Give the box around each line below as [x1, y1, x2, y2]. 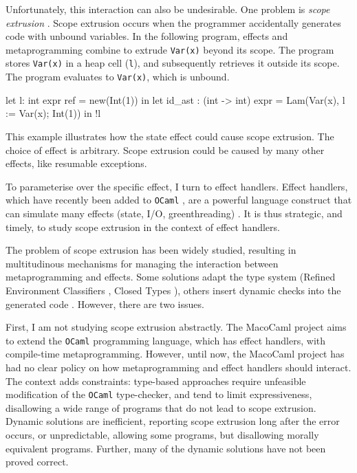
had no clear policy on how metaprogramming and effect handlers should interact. [6, 360, 351, 374]
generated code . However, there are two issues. [6, 296, 204, 311]
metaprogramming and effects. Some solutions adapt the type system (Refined [6, 269, 336, 284]
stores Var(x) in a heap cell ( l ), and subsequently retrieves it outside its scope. [6, 56, 340, 70]
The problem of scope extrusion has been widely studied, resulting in [6, 243, 296, 257]
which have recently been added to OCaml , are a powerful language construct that [6, 192, 352, 207]
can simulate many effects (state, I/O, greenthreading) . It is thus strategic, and [6, 206, 343, 220]
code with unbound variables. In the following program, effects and [6, 29, 288, 43]
